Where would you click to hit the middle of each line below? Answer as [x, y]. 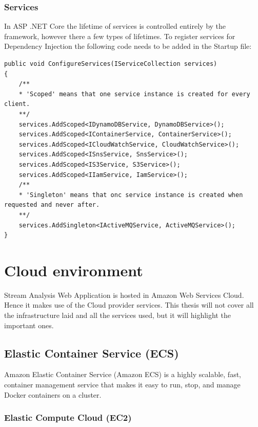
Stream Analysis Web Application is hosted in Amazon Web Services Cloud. [124, 295]
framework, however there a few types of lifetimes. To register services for [120, 36]
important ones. [29, 325]
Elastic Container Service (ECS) [92, 353]
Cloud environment [74, 270]
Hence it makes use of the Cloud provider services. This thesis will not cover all [129, 305]
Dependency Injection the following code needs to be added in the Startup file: [128, 46]
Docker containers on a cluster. [53, 394]
